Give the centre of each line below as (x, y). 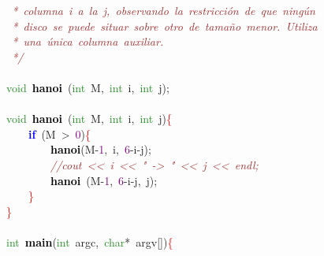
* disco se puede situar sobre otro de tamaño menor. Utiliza (165, 26)
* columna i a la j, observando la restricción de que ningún (164, 10)
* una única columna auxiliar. (88, 41)
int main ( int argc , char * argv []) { (90, 241)
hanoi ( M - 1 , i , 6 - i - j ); (101, 149)
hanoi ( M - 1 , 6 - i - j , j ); (104, 180)
